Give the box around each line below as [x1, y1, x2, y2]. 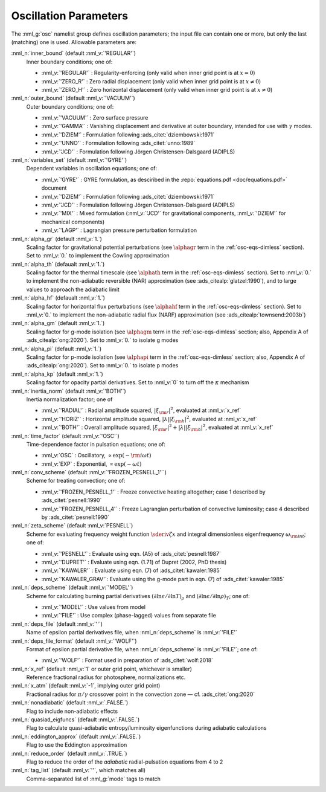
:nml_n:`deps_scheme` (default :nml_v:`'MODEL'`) [11, 584, 133, 591]
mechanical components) [41, 218, 105, 225]
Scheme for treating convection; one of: [26, 477, 126, 485]
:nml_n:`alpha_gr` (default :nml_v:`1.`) [11, 235, 103, 242]
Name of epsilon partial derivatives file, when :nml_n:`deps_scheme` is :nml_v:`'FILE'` [26, 629, 238, 636]
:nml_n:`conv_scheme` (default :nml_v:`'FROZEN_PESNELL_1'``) [11, 469, 167, 476]
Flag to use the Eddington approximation [26, 741, 127, 749]
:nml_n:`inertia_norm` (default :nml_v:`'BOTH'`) [11, 387, 126, 394]
